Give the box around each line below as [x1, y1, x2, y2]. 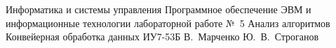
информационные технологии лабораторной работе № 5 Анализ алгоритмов [6, 15, 330, 30]
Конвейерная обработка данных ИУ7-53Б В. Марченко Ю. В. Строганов [6, 29, 319, 44]
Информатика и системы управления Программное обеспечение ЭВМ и [6, 2, 311, 16]
